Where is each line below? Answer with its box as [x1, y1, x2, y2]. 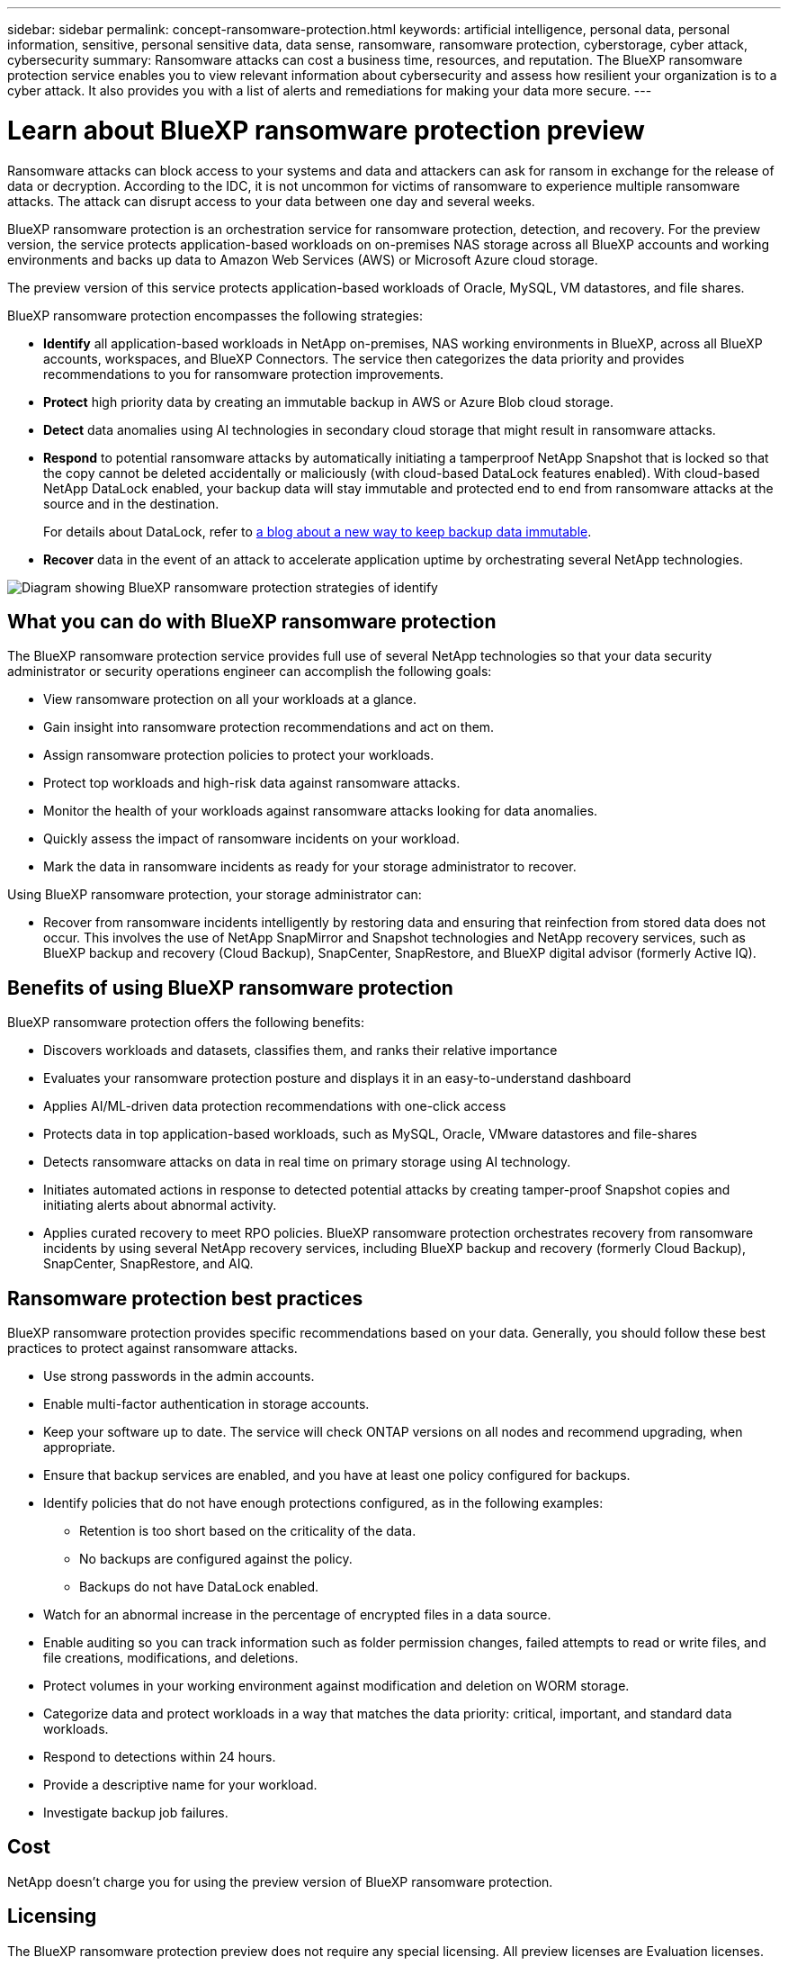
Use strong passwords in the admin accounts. [43, 1368, 315, 1384]
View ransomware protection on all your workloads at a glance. [43, 691, 417, 708]
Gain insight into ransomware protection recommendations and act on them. [43, 719, 495, 735]
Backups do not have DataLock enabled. [79, 1579, 319, 1595]
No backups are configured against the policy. [79, 1551, 353, 1567]
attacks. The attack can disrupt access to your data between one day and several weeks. [7, 193, 535, 209]
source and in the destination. [43, 495, 219, 511]
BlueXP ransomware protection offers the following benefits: [7, 1015, 364, 1031]
